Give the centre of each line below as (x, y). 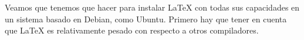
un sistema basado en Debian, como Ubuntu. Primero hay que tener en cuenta (146, 19)
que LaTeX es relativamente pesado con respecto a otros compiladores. (132, 30)
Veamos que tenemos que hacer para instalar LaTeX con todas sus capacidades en (152, 7)
